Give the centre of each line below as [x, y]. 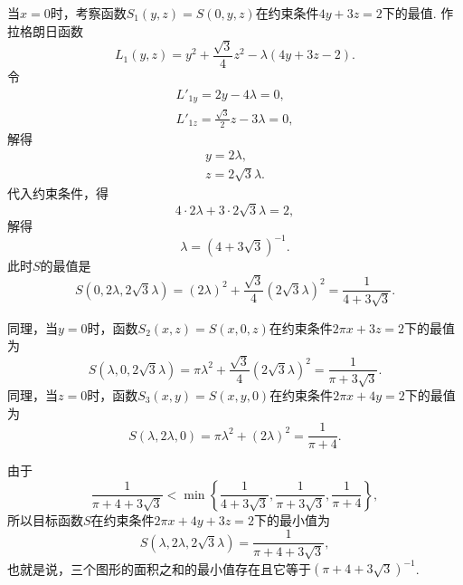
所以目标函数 [45, 519]
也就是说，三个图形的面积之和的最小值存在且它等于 [159, 568]
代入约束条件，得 [58, 192]
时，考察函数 [88, 13]
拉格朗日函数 [45, 30]
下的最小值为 [292, 519]
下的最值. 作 [418, 13]
